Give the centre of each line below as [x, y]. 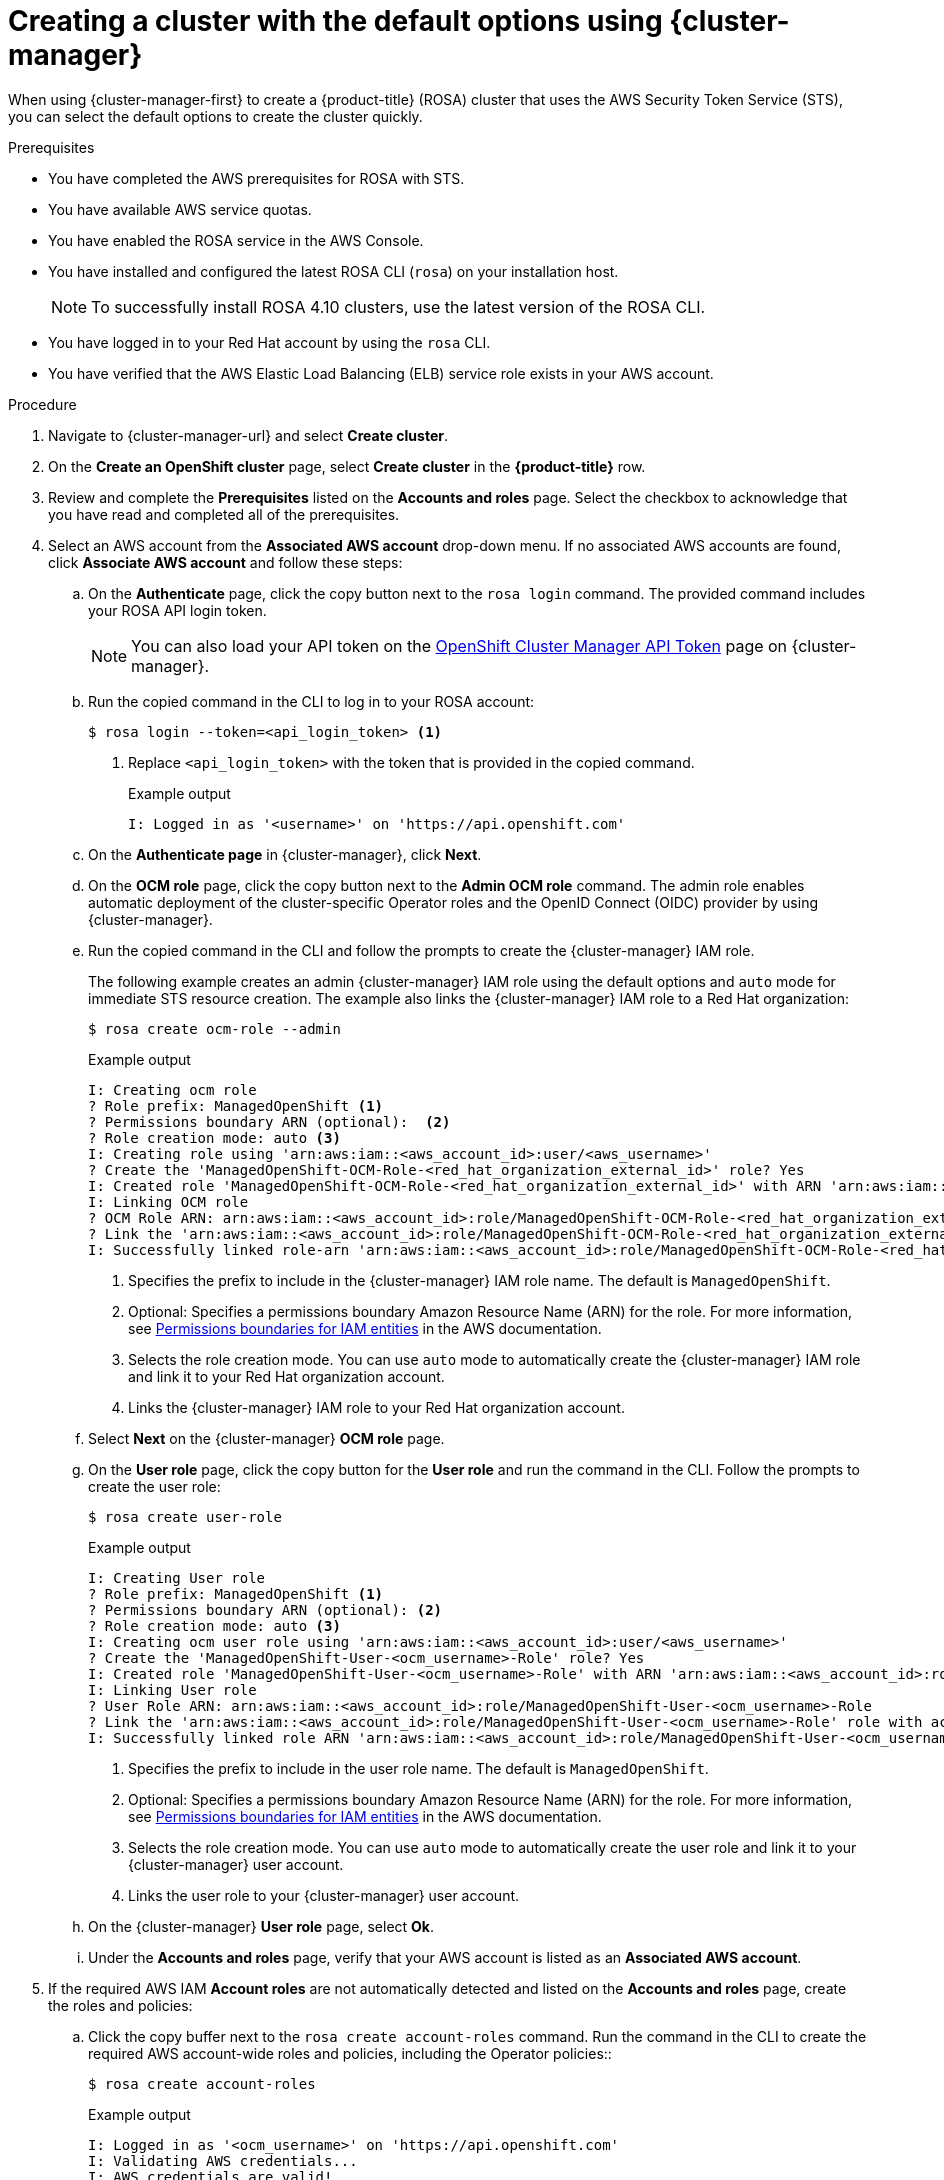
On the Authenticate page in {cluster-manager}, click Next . [285, 854]
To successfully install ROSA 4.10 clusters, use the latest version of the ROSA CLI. [398, 306]
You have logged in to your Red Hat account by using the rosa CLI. [269, 342]
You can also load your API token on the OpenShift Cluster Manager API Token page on [459, 645]
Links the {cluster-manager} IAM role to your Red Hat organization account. [376, 1407]
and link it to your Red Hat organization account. [286, 1376]
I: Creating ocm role [172, 1089]
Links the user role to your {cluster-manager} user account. [324, 1895]
